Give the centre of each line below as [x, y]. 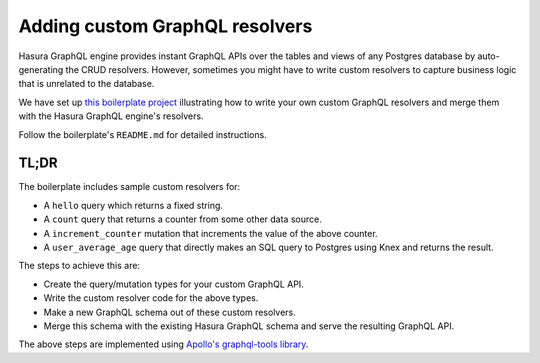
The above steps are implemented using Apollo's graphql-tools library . [163, 344]
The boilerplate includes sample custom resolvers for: [129, 187]
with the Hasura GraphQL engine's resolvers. [111, 116]
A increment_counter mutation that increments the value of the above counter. [211, 233]
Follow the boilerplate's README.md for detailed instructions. [142, 134]
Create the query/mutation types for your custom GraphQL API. [173, 284]
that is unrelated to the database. [86, 84]
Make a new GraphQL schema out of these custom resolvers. [170, 312]
